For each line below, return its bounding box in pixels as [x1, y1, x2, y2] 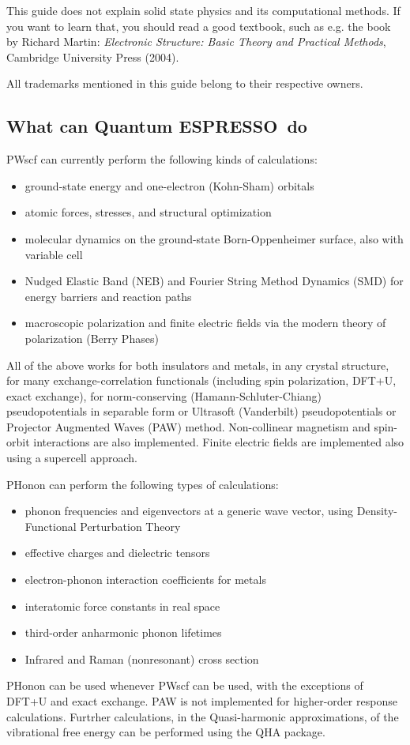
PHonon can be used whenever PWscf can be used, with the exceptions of [6, 677, 363, 694]
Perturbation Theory [80, 517, 181, 534]
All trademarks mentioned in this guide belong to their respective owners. [6, 75, 363, 92]
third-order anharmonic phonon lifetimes [24, 624, 222, 641]
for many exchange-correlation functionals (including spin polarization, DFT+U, [6, 372, 397, 389]
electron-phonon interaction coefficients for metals [24, 571, 266, 588]
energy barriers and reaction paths [24, 288, 192, 304]
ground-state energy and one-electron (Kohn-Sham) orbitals [24, 177, 314, 194]
